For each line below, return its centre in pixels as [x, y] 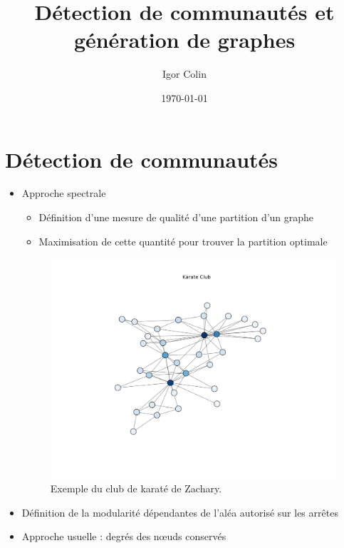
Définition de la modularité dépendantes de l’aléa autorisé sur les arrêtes [180, 512]
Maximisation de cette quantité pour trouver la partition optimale [183, 241]
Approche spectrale [64, 193]
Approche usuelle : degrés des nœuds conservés [124, 536]
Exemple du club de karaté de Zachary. [136, 488]
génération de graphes [184, 40]
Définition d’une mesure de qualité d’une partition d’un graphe [176, 217]
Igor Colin [184, 74]
